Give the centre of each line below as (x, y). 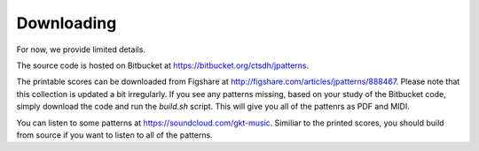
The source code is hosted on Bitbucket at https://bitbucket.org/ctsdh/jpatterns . (163, 65)
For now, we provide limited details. (81, 49)
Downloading (67, 23)
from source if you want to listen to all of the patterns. (114, 135)
